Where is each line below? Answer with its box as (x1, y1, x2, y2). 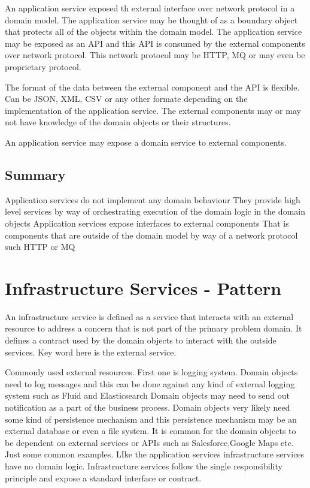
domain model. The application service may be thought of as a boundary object (5, 13, 298, 26)
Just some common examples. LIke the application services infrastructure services (5, 448, 305, 460)
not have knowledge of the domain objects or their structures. (5, 116, 231, 128)
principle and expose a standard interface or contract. (5, 471, 202, 484)
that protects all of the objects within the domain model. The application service (5, 25, 302, 38)
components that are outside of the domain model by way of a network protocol (5, 228, 298, 241)
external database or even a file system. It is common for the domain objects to (5, 424, 296, 437)
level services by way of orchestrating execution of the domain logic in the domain (5, 205, 305, 218)
